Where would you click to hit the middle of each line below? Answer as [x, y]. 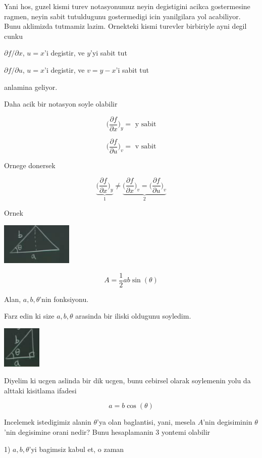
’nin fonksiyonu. [64, 299]
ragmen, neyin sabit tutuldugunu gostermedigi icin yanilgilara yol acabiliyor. [122, 16]
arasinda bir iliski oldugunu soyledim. [133, 316]
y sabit [146, 124]
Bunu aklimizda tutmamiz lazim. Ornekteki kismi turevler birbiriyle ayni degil [125, 26]
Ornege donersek [30, 165]
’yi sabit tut [109, 53]
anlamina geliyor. [31, 87]
